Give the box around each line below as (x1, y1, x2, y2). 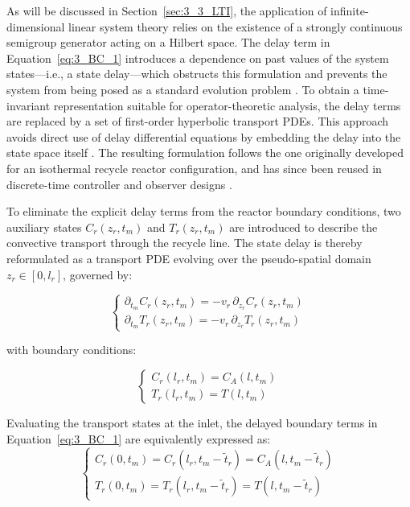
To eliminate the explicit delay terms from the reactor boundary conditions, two (6, 203, 401, 220)
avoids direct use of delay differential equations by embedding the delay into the (6, 128, 401, 145)
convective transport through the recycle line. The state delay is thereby (6, 234, 363, 251)
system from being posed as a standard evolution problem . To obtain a (6, 80, 359, 97)
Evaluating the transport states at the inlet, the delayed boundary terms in (6, 414, 378, 431)
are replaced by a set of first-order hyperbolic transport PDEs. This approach (6, 113, 389, 130)
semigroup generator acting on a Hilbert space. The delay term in (6, 34, 330, 51)
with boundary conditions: (6, 341, 137, 358)
